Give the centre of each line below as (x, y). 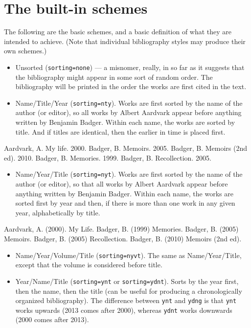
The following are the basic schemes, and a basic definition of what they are (118, 32)
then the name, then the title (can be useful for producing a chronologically (129, 291)
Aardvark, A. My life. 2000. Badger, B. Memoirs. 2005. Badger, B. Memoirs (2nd (125, 148)
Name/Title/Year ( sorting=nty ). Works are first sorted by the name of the (129, 103)
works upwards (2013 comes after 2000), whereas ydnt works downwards (124, 310)
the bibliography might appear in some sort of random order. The (114, 77)
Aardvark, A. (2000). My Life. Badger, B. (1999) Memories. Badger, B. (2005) (121, 229)
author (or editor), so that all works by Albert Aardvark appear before (122, 184)
